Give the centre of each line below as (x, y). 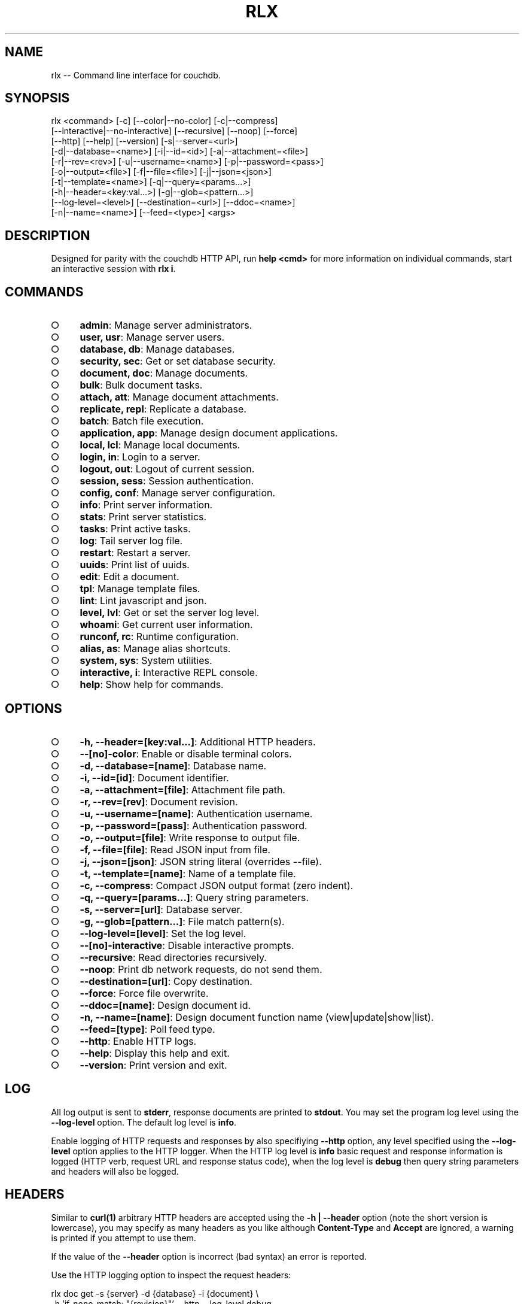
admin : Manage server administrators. (166, 325)
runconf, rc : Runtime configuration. (159, 637)
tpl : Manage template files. (140, 589)
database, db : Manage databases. (157, 349)
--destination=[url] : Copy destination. (166, 981)
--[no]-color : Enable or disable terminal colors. (186, 753)
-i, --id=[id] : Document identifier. (154, 777)
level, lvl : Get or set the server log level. (170, 613)
